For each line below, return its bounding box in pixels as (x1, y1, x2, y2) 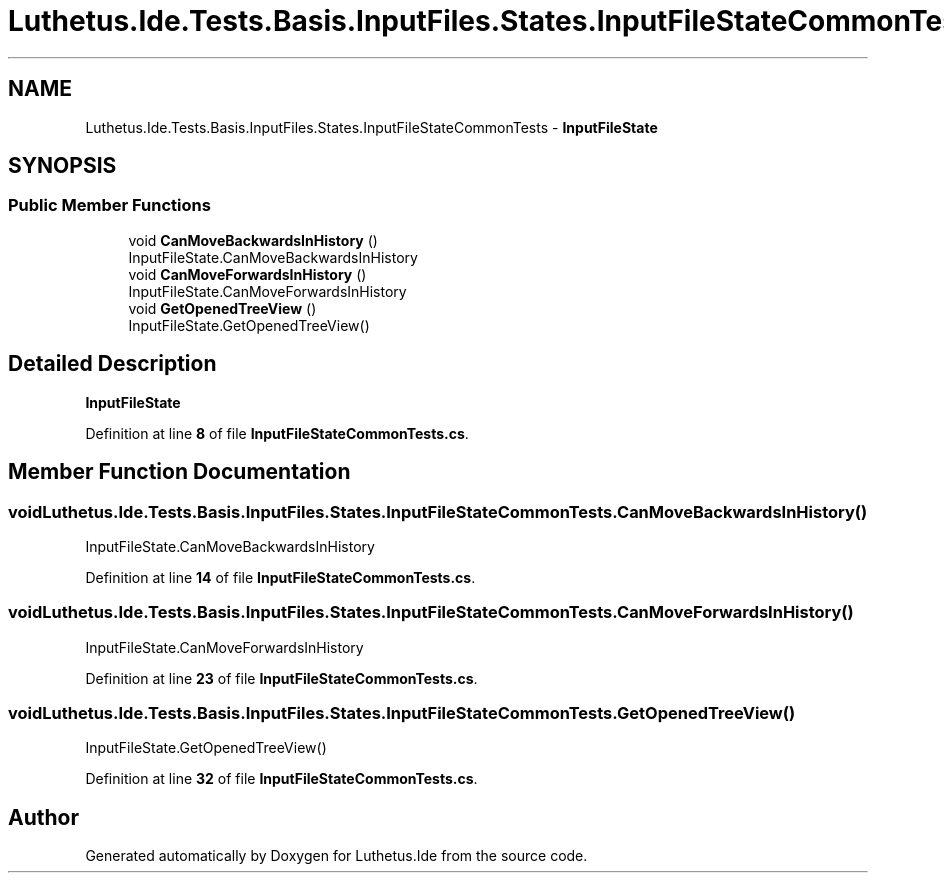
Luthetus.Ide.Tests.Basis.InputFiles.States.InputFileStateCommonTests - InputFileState (85, 118, 658, 136)
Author (8, 804, 79, 830)
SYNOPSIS (8, 153, 117, 179)
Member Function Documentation (8, 459, 351, 485)
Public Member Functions (8, 195, 211, 216)
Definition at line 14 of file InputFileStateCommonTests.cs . (85, 568, 476, 586)
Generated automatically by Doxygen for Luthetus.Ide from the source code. (85, 847, 588, 865)
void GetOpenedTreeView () (128, 299, 317, 317)
